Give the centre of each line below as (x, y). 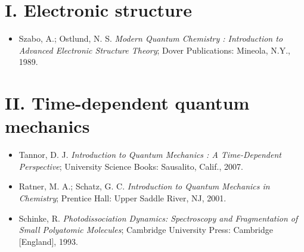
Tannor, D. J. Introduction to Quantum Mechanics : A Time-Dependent (150, 155)
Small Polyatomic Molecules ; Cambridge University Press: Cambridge (146, 230)
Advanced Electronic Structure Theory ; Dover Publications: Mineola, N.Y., (154, 50)
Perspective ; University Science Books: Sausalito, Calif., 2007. (131, 166)
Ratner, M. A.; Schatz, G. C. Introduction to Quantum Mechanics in (144, 186)
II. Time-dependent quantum (127, 103)
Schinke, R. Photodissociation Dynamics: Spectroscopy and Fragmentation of (158, 218)
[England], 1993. (48, 241)
